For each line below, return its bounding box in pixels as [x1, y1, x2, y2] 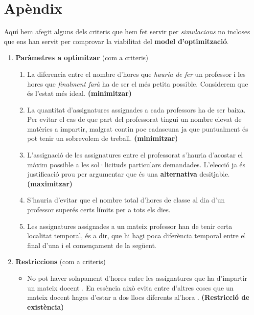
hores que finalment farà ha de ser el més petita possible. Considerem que [27, 78, 248, 89]
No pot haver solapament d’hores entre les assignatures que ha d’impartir [27, 273, 248, 283]
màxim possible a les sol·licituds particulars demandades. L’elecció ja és [27, 159, 245, 169]
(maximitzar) [27, 178, 73, 188]
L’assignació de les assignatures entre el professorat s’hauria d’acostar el [27, 150, 243, 160]
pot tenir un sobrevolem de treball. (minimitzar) [27, 133, 178, 143]
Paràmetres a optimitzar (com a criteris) [15, 52, 149, 63]
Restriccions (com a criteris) [15, 256, 106, 267]
